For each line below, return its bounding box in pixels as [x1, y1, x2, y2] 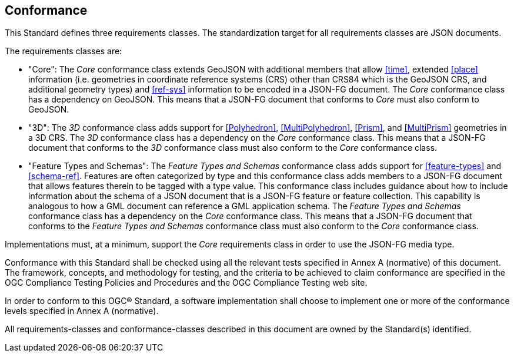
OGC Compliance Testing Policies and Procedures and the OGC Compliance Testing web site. [5, 277, 368, 288]
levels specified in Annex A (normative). [5, 306, 159, 316]
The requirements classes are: [5, 46, 122, 57]
